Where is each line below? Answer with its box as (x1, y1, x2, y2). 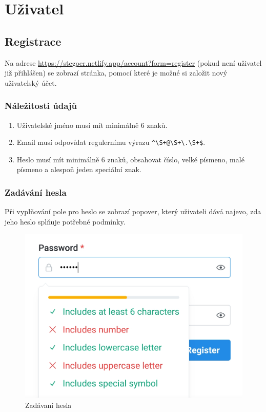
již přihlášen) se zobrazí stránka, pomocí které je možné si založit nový (5, 67, 228, 78)
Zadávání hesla (5, 185, 67, 198)
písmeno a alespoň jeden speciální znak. (16, 164, 141, 175)
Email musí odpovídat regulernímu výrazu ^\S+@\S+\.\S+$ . (16, 137, 206, 147)
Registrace (5, 33, 62, 49)
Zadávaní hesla (25, 399, 72, 410)
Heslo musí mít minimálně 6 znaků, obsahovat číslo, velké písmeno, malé (16, 154, 244, 164)
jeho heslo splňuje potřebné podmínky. (5, 216, 126, 227)
